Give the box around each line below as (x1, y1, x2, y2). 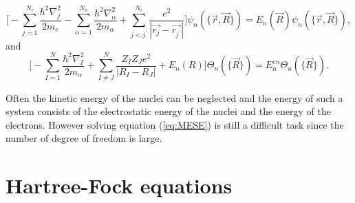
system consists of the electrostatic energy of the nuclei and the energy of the (6, 104, 332, 118)
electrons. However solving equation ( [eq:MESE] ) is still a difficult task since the (6, 117, 344, 131)
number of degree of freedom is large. (6, 131, 162, 145)
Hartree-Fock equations (6, 171, 233, 200)
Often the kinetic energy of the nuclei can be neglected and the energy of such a (6, 90, 343, 105)
